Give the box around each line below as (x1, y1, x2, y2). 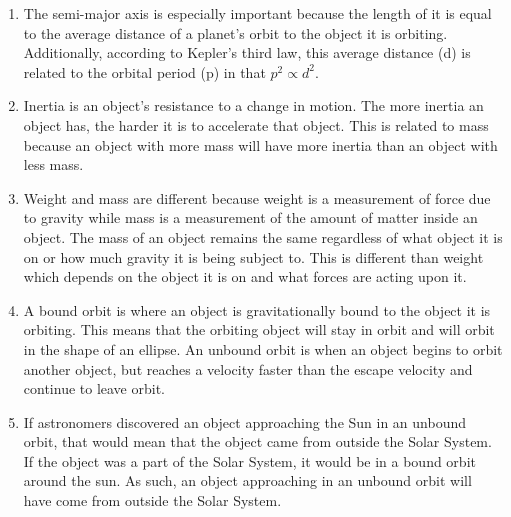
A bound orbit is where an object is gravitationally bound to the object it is (23, 299, 491, 320)
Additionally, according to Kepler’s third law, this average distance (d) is (23, 42, 471, 63)
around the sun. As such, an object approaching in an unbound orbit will (23, 470, 472, 491)
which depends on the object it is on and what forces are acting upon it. (23, 266, 467, 287)
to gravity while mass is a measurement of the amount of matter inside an (23, 207, 478, 228)
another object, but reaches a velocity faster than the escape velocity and (23, 358, 473, 379)
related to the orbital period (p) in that (23, 61, 266, 82)
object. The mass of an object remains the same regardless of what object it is (23, 226, 503, 247)
